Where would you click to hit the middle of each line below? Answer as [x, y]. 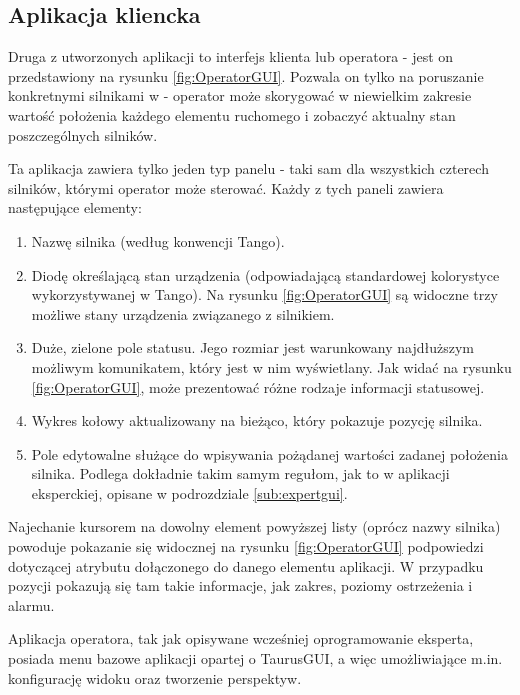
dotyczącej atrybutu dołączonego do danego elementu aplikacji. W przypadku [246, 565]
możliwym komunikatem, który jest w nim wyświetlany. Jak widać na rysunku [271, 366]
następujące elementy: [75, 207]
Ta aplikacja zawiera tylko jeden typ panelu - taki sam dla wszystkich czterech [248, 168]
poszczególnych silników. [83, 134]
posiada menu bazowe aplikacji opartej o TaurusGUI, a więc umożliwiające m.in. [255, 658]
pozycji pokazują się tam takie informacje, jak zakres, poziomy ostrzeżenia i [240, 585]
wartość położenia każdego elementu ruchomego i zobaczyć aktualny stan [232, 114]
